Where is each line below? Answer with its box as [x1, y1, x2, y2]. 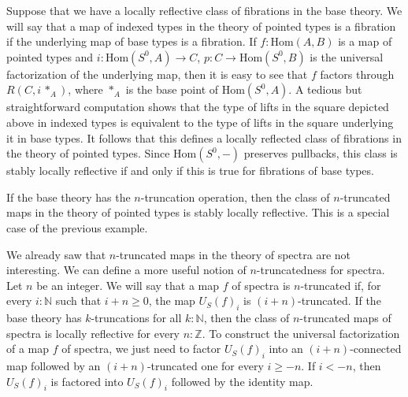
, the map [148, 292, 195, 309]
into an [269, 340, 303, 357]
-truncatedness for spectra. [256, 262, 385, 278]
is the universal [310, 48, 384, 65]
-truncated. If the [298, 292, 381, 309]
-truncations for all [91, 310, 182, 326]
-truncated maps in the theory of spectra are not [116, 246, 351, 262]
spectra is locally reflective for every [6, 325, 180, 341]
